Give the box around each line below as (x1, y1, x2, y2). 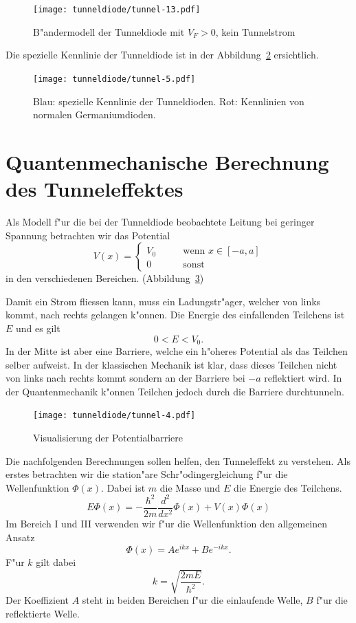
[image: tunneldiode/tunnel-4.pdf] (33, 411, 196, 421)
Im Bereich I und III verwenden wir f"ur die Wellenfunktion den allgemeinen (5, 516, 328, 530)
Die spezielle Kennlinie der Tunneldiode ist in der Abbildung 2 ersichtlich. (5, 47, 319, 62)
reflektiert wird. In (264, 371, 342, 385)
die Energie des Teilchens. (234, 480, 342, 494)
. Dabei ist (101, 480, 146, 494)
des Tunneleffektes (5, 175, 183, 203)
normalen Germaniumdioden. (33, 107, 156, 122)
